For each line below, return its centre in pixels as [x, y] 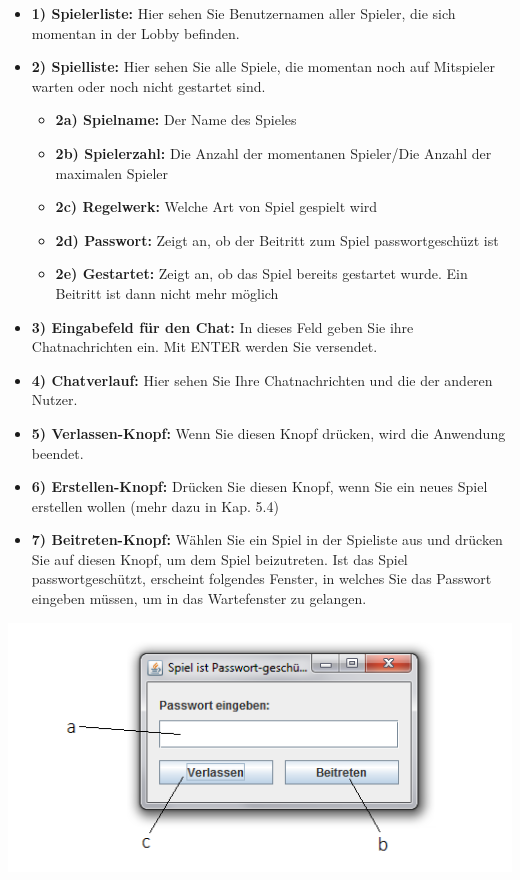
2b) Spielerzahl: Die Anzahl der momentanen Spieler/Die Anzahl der [273, 152]
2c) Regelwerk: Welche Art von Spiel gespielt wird [216, 206]
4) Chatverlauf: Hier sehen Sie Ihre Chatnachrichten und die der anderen [262, 379]
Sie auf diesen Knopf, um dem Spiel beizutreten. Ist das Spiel [219, 558]
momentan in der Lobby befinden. [135, 32]
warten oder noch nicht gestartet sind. [148, 85]
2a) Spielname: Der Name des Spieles [176, 119]
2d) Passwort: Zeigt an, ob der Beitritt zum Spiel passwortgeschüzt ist [277, 239]
